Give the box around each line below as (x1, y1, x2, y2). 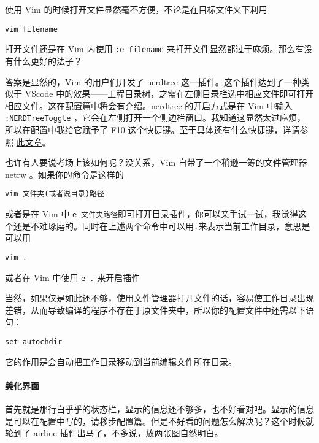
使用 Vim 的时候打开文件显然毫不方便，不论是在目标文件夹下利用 (5, 3, 267, 15)
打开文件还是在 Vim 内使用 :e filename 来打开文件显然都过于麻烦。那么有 (5, 42, 304, 55)
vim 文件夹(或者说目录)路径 (5, 190, 104, 199)
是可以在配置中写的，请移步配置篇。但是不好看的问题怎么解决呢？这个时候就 (5, 414, 314, 427)
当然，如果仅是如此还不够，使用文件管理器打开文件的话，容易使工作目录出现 (5, 291, 314, 304)
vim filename (5, 25, 58, 34)
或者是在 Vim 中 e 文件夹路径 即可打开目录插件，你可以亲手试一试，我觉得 (5, 207, 298, 220)
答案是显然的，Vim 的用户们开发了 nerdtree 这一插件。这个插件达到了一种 (5, 75, 301, 88)
